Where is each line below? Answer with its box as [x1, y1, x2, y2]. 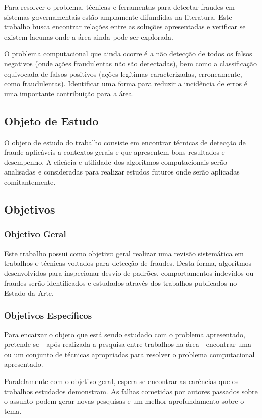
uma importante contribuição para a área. [4, 88, 134, 98]
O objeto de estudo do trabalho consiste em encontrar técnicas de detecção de [4, 136, 246, 147]
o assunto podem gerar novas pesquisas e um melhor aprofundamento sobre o [4, 396, 244, 406]
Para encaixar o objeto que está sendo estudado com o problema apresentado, [4, 329, 245, 339]
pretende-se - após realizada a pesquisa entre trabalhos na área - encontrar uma [4, 339, 251, 350]
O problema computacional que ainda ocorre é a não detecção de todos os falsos [4, 48, 252, 59]
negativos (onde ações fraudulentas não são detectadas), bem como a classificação [4, 58, 257, 68]
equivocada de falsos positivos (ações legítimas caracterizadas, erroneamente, [4, 68, 242, 79]
